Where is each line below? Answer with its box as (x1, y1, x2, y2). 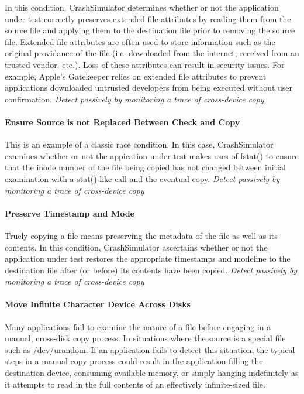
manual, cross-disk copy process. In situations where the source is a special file (5, 332, 286, 344)
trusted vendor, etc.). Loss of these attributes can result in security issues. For (5, 58, 285, 70)
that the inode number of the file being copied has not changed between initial (5, 161, 286, 173)
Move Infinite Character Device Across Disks (5, 298, 191, 310)
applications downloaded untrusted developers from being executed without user (5, 81, 293, 94)
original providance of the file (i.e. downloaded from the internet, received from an (5, 47, 299, 59)
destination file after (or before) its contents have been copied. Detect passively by (5, 263, 298, 276)
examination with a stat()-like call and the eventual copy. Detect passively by (5, 172, 280, 184)
